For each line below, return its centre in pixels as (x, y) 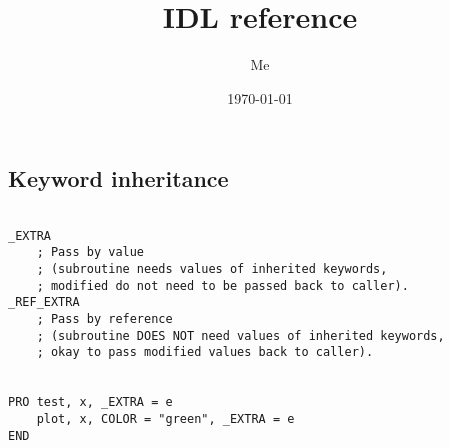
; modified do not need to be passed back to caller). (222, 285)
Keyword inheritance (118, 178)
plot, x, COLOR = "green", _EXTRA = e (165, 419)
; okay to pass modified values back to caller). (205, 352)
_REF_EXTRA (44, 302)
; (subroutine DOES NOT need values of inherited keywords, (240, 335)
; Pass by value (90, 252)
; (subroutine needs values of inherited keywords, (212, 269)
